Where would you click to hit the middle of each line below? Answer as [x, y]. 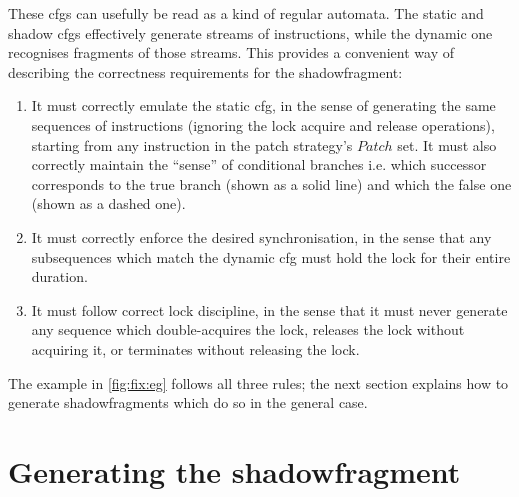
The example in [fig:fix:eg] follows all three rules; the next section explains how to [258, 382]
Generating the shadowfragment [234, 470]
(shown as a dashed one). [108, 203]
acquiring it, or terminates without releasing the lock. [195, 348]
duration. [59, 276]
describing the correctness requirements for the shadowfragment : [205, 71]
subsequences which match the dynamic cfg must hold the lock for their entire [271, 256]
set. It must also [447, 144]
